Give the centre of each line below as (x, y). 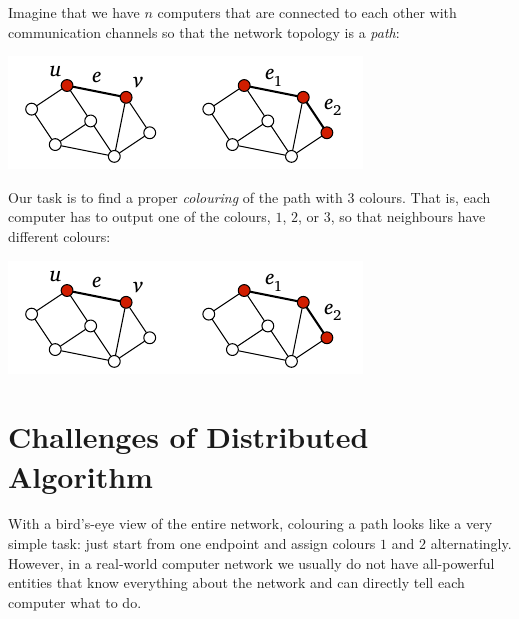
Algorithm (80, 475)
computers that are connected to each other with (307, 12)
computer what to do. (75, 601)
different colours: (59, 235)
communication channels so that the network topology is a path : (204, 31)
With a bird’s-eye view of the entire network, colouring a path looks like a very (250, 523)
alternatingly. (471, 543)
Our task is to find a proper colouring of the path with (175, 196)
